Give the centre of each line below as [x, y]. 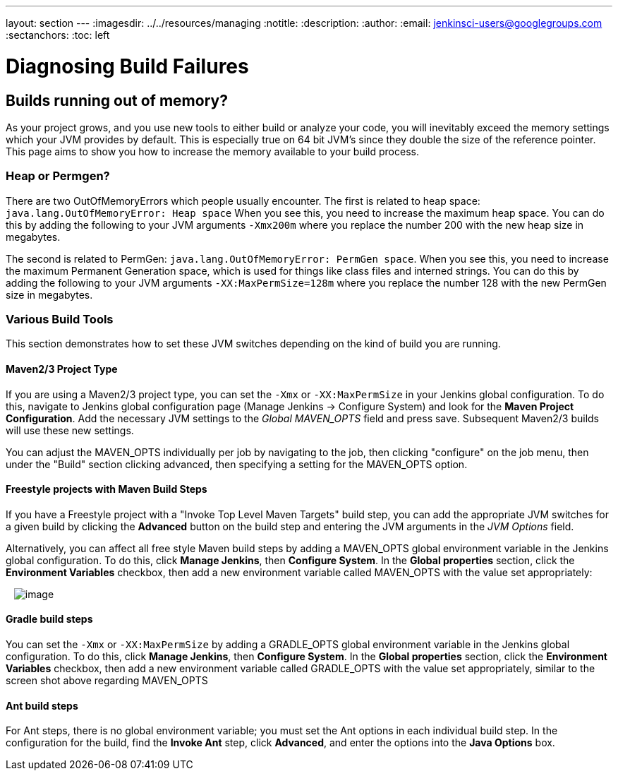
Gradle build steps [49, 619]
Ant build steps [42, 705]
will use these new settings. [70, 430]
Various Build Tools [60, 320]
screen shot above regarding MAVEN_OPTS [107, 681]
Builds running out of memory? [117, 100]
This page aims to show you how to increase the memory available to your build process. [212, 151]
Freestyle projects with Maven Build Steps [107, 489]
